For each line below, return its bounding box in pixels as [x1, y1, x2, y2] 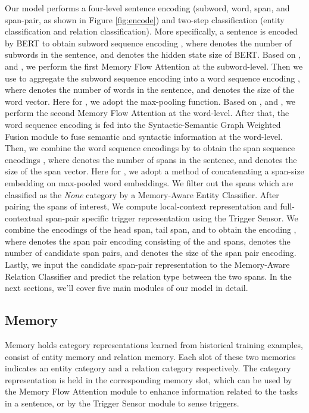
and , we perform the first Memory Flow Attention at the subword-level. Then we [5, 60, 303, 72]
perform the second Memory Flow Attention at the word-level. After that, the [5, 107, 289, 119]
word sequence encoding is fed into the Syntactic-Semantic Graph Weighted [5, 118, 281, 130]
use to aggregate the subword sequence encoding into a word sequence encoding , [5, 71, 300, 84]
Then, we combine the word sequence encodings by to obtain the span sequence [5, 142, 295, 154]
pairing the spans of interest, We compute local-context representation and [5, 200, 277, 212]
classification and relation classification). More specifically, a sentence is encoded [5, 25, 298, 37]
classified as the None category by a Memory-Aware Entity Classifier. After [5, 188, 279, 201]
